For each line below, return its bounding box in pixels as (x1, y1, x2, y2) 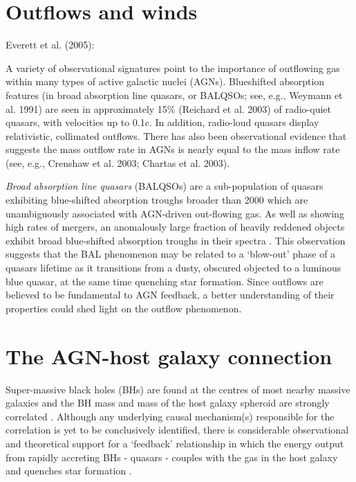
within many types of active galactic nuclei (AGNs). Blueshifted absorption (6, 74, 325, 89)
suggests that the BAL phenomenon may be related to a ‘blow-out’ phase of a (6, 247, 336, 261)
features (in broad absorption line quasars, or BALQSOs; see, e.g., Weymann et (6, 87, 343, 102)
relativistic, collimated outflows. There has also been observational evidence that (6, 128, 347, 143)
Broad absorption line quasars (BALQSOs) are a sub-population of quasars (6, 179, 324, 193)
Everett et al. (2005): (6, 37, 95, 52)
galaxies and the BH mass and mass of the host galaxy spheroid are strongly (6, 395, 330, 410)
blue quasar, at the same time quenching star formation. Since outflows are (6, 274, 324, 288)
